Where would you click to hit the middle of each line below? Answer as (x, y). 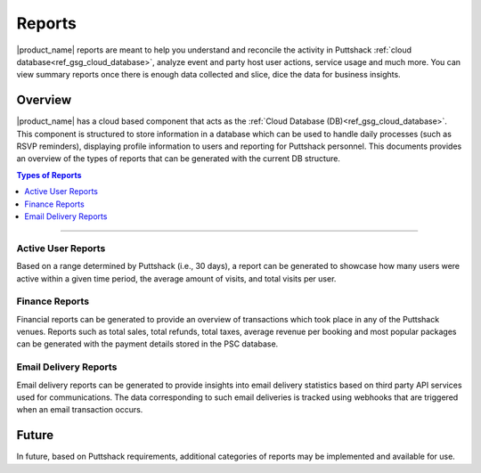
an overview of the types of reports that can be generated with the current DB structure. (178, 159)
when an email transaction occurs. (80, 410)
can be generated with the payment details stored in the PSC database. (147, 344)
